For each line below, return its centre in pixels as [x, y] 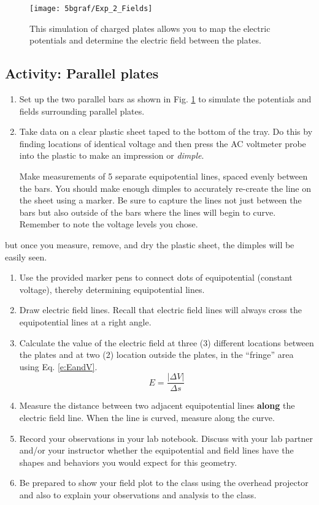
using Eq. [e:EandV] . [58, 366]
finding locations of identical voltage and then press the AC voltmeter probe [163, 143]
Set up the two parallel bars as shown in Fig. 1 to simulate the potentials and [165, 99]
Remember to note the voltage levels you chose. [109, 224]
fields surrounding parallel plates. [82, 111]
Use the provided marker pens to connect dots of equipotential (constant [156, 277]
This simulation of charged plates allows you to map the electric [150, 28]
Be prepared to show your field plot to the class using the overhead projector [164, 483]
